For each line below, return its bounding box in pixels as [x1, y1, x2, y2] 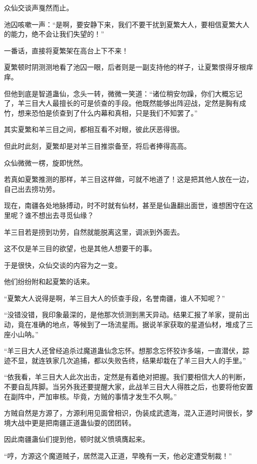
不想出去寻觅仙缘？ [31, 210, 94, 220]
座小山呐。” [4, 329, 39, 339]
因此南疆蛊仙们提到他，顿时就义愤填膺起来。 [4, 434, 149, 444]
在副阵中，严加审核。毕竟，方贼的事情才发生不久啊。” [4, 391, 177, 401]
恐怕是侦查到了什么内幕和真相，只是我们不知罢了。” [31, 107, 198, 118]
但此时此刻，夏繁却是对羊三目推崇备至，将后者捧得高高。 [4, 140, 191, 151]
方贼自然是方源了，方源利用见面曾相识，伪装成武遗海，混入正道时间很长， [4, 408, 246, 418]
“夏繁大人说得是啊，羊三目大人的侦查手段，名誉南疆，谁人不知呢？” [4, 293, 225, 303]
